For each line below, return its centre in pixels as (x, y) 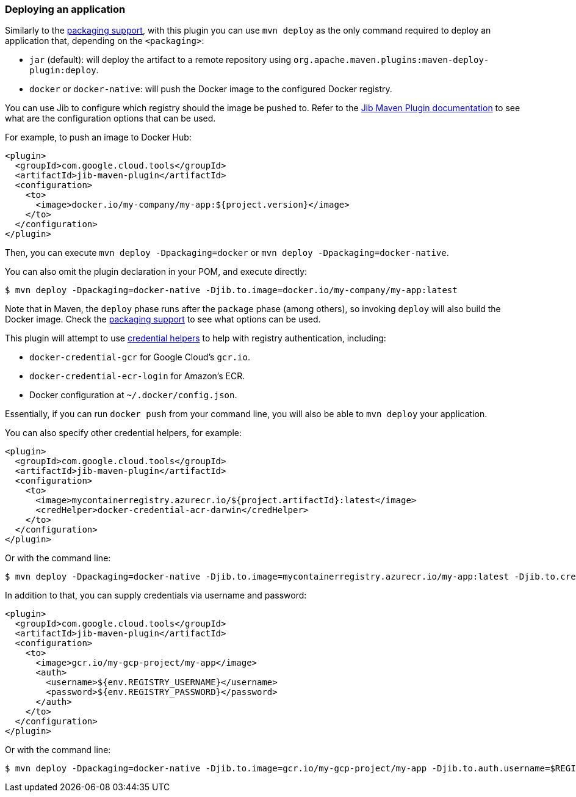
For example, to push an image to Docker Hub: (98, 137)
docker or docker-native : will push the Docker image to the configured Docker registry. (211, 89)
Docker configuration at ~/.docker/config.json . (133, 395)
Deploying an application (65, 9)
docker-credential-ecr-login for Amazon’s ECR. (137, 376)
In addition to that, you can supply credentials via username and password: (156, 595)
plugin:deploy (63, 71)
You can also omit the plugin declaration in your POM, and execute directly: (156, 272)
